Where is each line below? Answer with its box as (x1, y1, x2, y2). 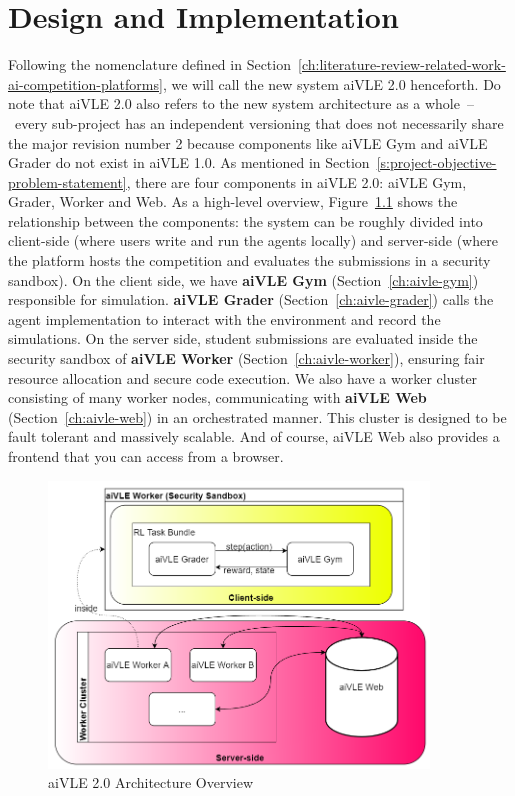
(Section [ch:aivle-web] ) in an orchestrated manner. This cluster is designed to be (8, 406, 507, 427)
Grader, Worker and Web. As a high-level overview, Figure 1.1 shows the (8, 191, 458, 212)
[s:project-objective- (376, 152, 497, 173)
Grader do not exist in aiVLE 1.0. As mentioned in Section (8, 152, 370, 173)
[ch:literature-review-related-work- (297, 54, 506, 75)
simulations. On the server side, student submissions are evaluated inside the (8, 328, 478, 349)
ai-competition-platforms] (8, 73, 163, 94)
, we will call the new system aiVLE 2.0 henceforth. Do (162, 73, 501, 94)
